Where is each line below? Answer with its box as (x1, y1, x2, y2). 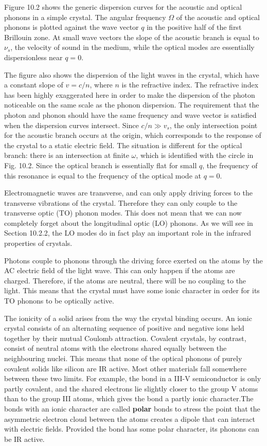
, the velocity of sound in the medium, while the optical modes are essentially (10, 42, 255, 52)
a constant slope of (4, 79, 63, 90)
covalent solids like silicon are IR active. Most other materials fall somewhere (4, 363, 247, 373)
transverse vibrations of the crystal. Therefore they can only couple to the (4, 197, 238, 208)
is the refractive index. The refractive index (121, 79, 259, 90)
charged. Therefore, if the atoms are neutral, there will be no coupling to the (4, 275, 246, 286)
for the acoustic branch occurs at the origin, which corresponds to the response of (4, 130, 261, 140)
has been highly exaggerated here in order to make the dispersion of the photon (4, 89, 255, 100)
